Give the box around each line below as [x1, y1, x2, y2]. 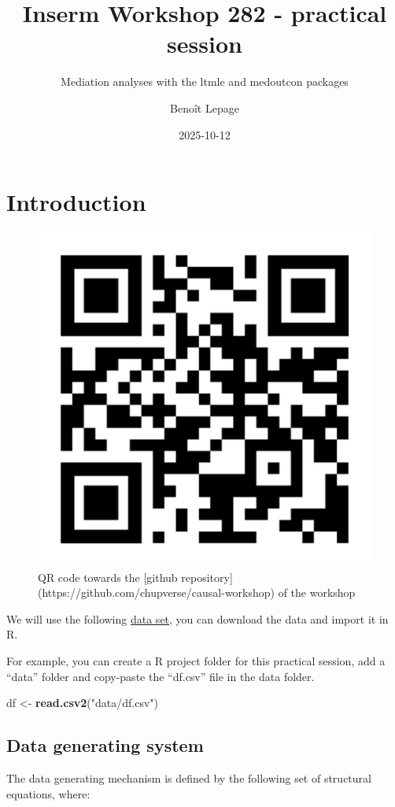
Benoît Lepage [170, 99, 239, 116]
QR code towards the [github [38, 568, 178, 585]
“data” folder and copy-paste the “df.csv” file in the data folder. [6, 668, 315, 684]
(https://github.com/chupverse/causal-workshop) [38, 584, 275, 601]
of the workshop [278, 584, 356, 601]
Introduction [6, 186, 146, 218]
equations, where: [6, 785, 90, 801]
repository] [181, 568, 233, 585]
